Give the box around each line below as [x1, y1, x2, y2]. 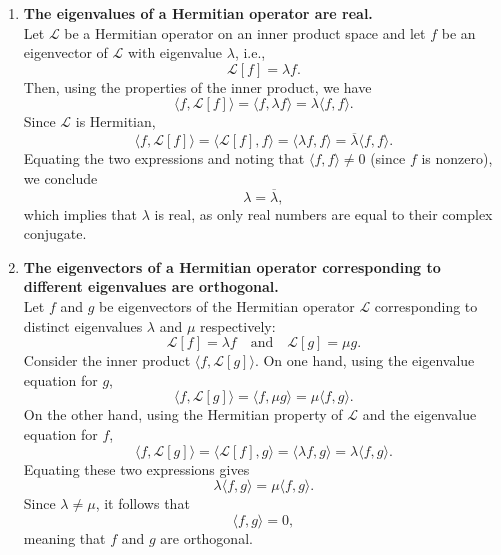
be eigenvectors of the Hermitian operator [99, 295, 355, 316]
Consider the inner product [23, 350, 191, 371]
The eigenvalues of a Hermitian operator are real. [23, 3, 373, 23]
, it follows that [95, 493, 190, 514]
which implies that [23, 203, 138, 224]
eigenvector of [23, 42, 108, 63]
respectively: [200, 315, 276, 336]
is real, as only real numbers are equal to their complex [154, 203, 493, 224]
